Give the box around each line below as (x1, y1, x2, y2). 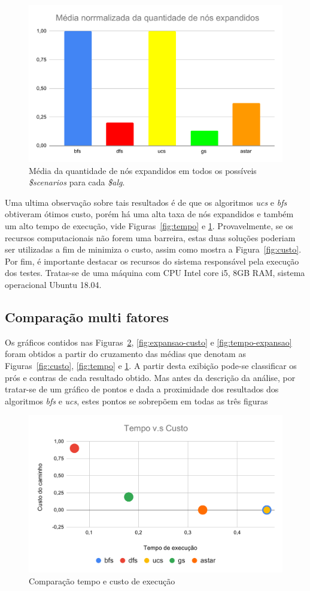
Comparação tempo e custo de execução (29, 575, 175, 587)
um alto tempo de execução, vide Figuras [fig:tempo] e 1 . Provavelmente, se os (5, 220, 293, 232)
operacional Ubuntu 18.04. (5, 278, 102, 291)
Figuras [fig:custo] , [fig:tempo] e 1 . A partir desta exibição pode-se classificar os (5, 359, 297, 372)
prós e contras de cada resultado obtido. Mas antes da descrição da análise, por (5, 371, 296, 383)
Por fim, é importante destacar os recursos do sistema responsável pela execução (5, 254, 299, 267)
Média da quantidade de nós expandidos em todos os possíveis (29, 164, 257, 176)
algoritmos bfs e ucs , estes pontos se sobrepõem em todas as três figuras (5, 394, 268, 407)
